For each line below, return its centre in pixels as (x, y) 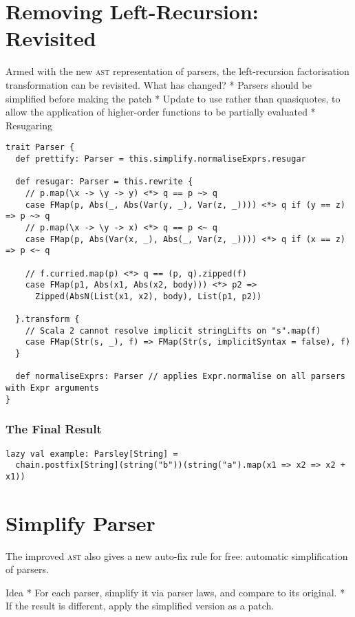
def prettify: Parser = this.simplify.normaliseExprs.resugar (161, 159)
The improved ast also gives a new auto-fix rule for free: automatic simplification (177, 555)
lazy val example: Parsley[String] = (92, 454)
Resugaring (29, 125)
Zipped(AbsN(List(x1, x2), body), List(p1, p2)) (148, 296)
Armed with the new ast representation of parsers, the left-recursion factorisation (177, 71)
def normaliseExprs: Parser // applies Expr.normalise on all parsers (180, 377)
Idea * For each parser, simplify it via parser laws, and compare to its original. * (175, 592)
